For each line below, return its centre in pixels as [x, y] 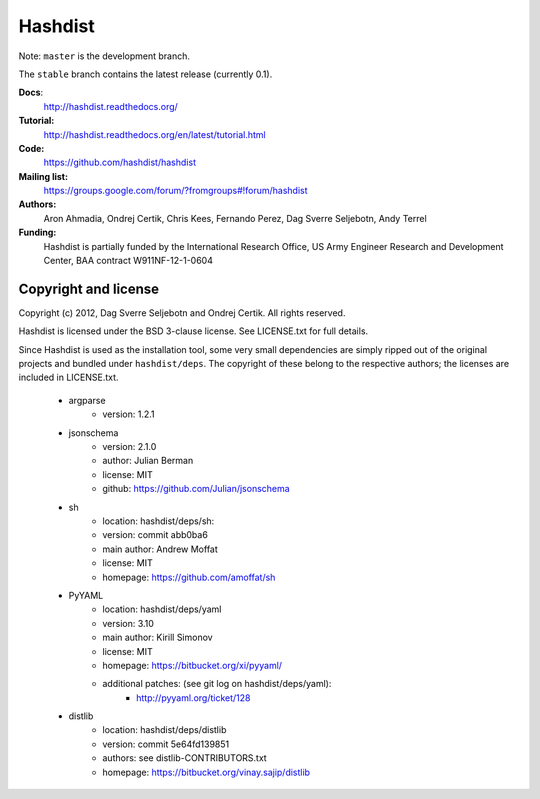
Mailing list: [43, 176]
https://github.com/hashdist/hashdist [120, 162]
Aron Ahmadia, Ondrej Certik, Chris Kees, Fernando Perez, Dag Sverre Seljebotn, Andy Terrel [235, 218]
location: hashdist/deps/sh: [158, 521]
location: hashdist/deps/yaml [162, 609]
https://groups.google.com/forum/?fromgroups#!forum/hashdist [176, 191]
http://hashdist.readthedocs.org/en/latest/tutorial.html [154, 134]
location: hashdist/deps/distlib [164, 730]
